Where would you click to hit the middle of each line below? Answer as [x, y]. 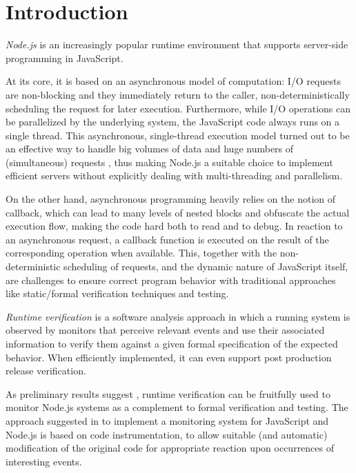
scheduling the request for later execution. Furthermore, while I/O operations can [178, 108]
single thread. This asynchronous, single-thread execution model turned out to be [178, 135]
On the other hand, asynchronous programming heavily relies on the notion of [171, 199]
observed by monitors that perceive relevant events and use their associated [165, 330]
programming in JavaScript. [65, 58]
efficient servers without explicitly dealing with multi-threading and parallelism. [174, 175]
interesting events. [44, 461]
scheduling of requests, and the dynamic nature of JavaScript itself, [206, 266]
